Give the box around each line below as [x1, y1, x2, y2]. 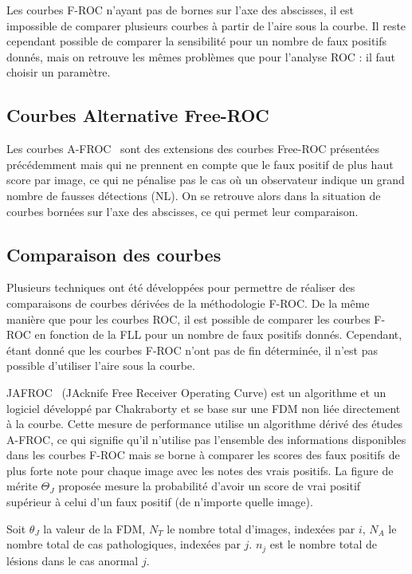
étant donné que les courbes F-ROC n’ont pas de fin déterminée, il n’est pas [6, 341, 378, 358]
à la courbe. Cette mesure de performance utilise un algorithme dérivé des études [6, 415, 403, 432]
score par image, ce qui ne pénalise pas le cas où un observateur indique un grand [6, 171, 405, 188]
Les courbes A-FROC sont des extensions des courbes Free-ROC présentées [6, 140, 380, 157]
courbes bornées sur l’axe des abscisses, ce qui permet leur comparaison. [6, 202, 359, 219]
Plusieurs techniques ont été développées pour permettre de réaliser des [6, 279, 355, 296]
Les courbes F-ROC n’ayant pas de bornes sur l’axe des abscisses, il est [6, 2, 354, 18]
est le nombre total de [269, 536, 378, 552]
